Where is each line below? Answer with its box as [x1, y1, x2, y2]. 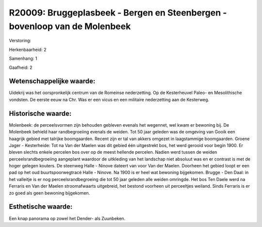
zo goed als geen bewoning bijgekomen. [9, 190, 90, 196]
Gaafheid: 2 [9, 65, 33, 70]
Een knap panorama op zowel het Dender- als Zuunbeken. [9, 215, 126, 221]
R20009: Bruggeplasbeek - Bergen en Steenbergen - [9, 7, 227, 18]
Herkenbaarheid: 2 [9, 47, 47, 52]
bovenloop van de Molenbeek [9, 21, 131, 32]
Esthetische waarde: [9, 203, 73, 211]
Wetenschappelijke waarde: [9, 77, 96, 85]
